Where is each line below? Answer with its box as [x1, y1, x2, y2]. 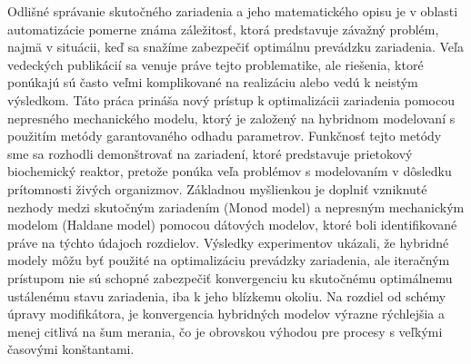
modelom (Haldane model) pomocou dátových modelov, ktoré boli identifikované [7, 215, 457, 234]
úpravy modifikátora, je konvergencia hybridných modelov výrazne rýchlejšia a [7, 304, 446, 323]
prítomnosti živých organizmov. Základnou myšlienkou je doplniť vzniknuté [7, 179, 427, 198]
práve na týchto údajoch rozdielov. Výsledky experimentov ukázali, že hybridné [7, 232, 449, 251]
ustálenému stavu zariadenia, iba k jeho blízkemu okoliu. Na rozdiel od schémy [7, 286, 446, 305]
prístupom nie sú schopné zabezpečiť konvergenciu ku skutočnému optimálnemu [7, 268, 453, 287]
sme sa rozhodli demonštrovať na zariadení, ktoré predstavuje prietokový [7, 143, 413, 162]
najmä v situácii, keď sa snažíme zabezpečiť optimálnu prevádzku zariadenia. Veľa [7, 37, 464, 56]
